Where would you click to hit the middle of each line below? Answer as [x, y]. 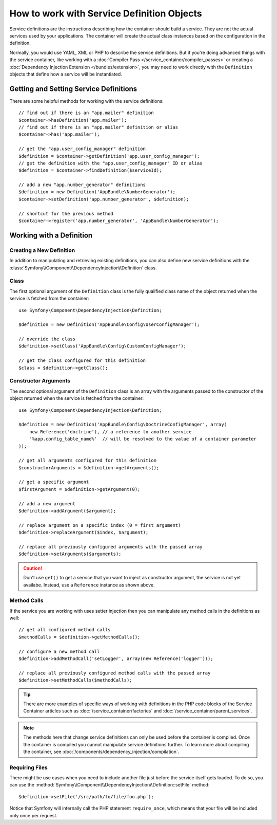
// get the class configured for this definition [82, 361]
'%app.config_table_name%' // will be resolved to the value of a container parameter [143, 439]
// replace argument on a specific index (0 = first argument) [100, 525]
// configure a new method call [59, 651]
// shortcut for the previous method [66, 214]
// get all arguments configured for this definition [87, 461]
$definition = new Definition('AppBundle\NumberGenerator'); [97, 192]
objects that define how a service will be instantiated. [66, 74]
